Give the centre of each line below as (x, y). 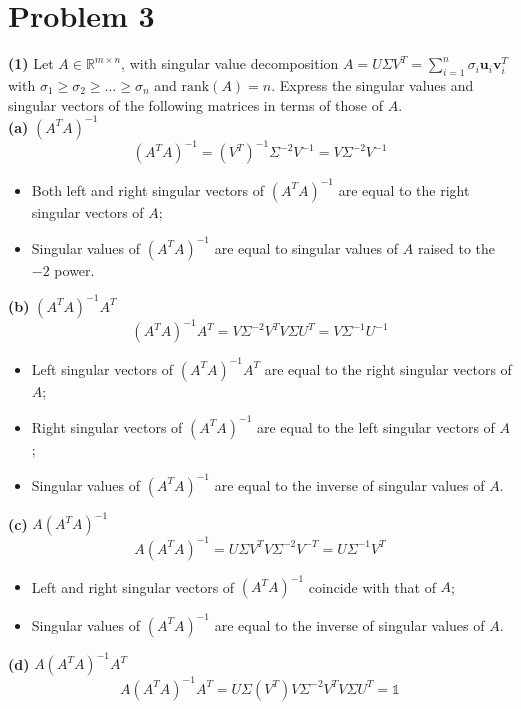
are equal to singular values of (306, 247)
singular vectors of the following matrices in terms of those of (196, 104)
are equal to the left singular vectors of (375, 426)
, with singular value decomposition (230, 63)
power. (74, 269)
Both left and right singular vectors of (148, 189)
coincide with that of (372, 586)
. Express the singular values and (372, 84)
